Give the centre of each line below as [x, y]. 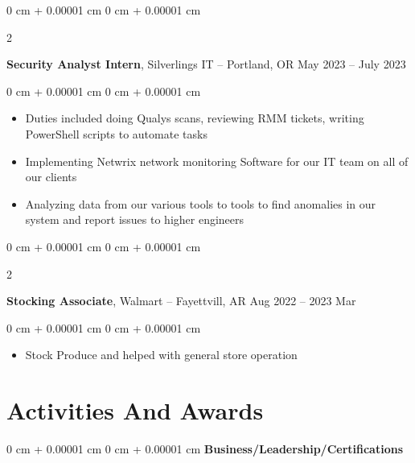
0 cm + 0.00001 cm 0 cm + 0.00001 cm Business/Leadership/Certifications [205, 449]
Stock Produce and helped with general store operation [161, 355]
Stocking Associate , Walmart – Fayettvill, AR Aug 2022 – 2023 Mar [181, 301]
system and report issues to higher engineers [135, 219]
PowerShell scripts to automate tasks [116, 133]
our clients [51, 177]
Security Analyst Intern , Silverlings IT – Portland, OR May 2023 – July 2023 [206, 64]
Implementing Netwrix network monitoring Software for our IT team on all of [217, 161]
